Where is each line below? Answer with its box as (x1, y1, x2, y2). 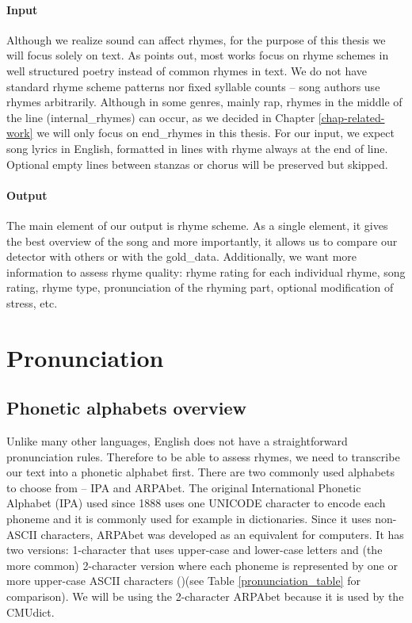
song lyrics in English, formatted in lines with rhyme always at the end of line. (6, 140, 388, 156)
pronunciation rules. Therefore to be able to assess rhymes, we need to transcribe (6, 448, 400, 464)
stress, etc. (6, 294, 58, 311)
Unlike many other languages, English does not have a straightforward (6, 433, 348, 449)
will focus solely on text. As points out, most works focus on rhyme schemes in (6, 47, 389, 63)
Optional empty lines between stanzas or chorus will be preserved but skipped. (6, 155, 388, 172)
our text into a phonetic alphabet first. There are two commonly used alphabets (6, 464, 395, 480)
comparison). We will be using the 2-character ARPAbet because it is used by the (6, 588, 404, 605)
